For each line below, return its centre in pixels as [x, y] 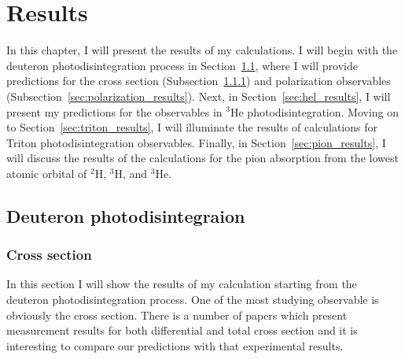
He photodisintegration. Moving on [315, 111]
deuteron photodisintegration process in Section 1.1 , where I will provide [182, 65]
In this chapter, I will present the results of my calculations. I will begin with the [202, 50]
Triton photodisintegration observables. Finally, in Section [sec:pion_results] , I [196, 142]
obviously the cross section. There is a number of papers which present [177, 315]
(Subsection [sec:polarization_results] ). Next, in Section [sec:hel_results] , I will [199, 96]
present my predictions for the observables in [114, 111]
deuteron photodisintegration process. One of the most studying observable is [193, 300]
